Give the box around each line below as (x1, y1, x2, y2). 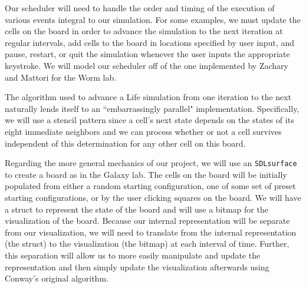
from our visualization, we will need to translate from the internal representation (5, 226, 297, 238)
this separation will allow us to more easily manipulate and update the (5, 249, 261, 261)
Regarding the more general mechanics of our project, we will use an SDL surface (5, 157, 297, 169)
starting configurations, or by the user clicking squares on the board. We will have (5, 191, 301, 203)
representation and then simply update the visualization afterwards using (5, 260, 269, 273)
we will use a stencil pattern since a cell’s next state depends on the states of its (5, 114, 294, 126)
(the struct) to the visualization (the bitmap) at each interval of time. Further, (5, 237, 289, 250)
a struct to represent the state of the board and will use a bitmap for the (5, 203, 268, 215)
